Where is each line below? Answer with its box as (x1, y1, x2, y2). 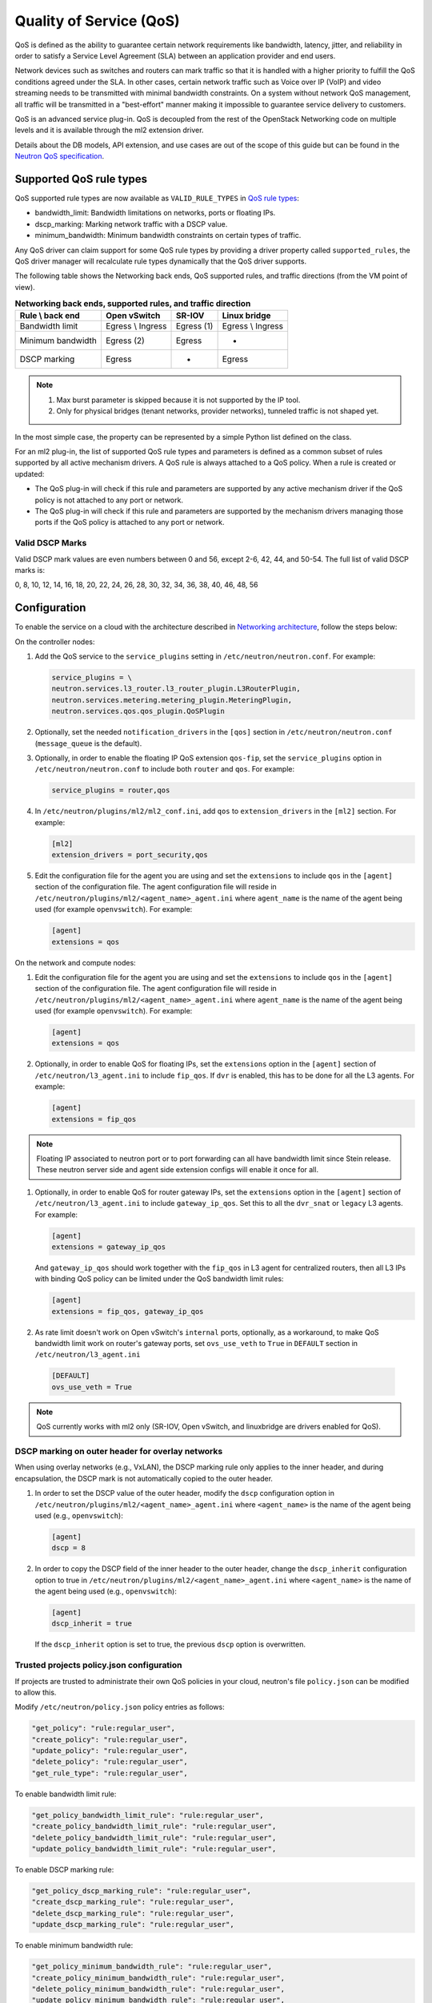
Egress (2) (105, 335, 146, 346)
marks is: (14, 565, 46, 574)
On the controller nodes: (14, 637, 95, 647)
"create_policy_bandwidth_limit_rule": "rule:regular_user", (31, 1822, 277, 1831)
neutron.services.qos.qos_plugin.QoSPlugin (51, 707, 226, 716)
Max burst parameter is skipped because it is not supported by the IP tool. (56, 395, 301, 405)
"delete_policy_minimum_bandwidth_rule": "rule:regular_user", (31, 1984, 286, 1993)
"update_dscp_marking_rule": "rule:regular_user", (31, 1920, 235, 1929)
